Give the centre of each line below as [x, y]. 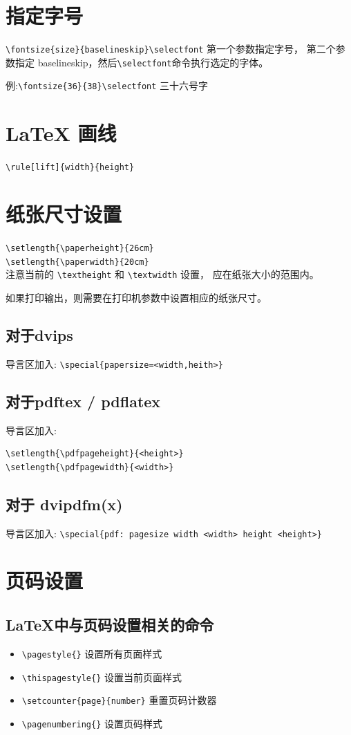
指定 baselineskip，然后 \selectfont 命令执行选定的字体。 [142, 62]
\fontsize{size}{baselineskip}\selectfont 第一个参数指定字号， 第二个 [171, 49]
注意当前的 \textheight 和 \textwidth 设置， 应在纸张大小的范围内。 [162, 274]
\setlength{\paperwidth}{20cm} [77, 262]
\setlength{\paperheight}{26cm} [80, 248]
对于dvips [39, 334]
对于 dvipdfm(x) [64, 504]
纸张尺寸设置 [64, 214]
